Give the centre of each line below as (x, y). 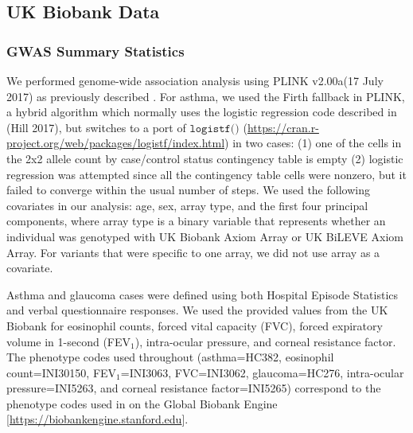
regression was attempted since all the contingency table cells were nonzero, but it (206, 174)
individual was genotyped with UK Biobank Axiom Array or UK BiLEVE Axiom (205, 236)
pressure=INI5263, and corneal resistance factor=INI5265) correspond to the (194, 388)
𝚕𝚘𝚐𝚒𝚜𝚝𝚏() (214, 129)
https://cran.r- (283, 127)
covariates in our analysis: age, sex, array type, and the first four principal (187, 205)
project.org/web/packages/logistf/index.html (116, 143)
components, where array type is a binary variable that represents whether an (196, 221)
